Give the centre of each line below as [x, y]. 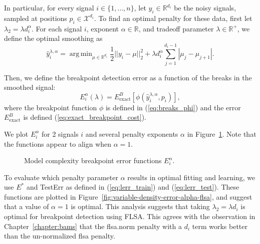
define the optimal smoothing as [53, 38]
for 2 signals [60, 133]
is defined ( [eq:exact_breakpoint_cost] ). [85, 117]
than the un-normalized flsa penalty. [60, 236]
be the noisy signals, [205, 7]
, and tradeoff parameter [176, 28]
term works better [220, 226]
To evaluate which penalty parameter [61, 177]
